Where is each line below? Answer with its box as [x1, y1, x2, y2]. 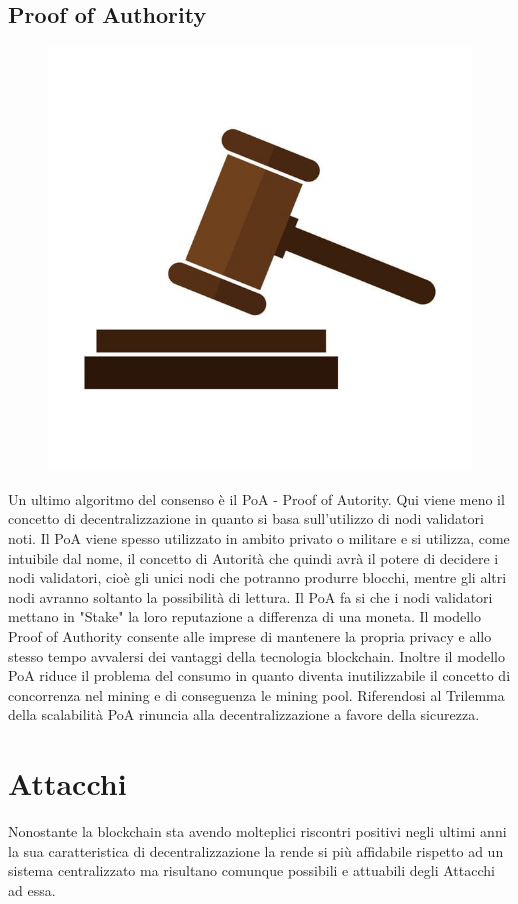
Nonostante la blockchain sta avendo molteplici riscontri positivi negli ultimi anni [8, 821, 507, 842]
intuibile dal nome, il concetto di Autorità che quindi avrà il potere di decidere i [8, 547, 499, 568]
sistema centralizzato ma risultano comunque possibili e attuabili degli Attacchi [8, 860, 495, 881]
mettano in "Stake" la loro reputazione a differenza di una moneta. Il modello [8, 606, 481, 627]
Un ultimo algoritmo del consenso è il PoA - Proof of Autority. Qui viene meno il [8, 488, 505, 509]
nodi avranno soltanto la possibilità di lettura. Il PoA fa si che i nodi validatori [8, 586, 493, 607]
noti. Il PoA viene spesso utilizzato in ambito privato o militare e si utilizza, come [8, 527, 510, 548]
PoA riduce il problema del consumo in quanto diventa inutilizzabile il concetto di [8, 665, 511, 686]
